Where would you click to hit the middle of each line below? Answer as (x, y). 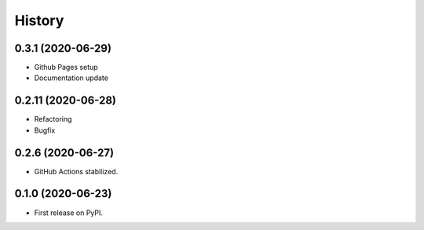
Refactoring (53, 119)
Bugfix (45, 130)
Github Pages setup (66, 68)
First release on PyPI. (69, 213)
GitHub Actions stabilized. (76, 171)
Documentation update (71, 78)
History (39, 20)
